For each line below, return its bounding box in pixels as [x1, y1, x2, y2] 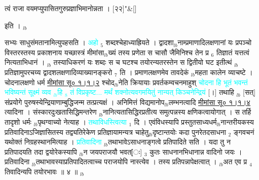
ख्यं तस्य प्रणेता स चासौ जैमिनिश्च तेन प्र [108, 47, 209, 57]
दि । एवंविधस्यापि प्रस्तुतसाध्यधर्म [134, 116, 217, 127]
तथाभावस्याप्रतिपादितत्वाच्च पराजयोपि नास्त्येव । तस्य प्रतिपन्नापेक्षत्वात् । [35, 156, 217, 167]
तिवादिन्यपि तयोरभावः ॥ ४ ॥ [5, 166, 78, 176]
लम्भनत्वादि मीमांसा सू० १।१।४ [168, 96, 251, 107]
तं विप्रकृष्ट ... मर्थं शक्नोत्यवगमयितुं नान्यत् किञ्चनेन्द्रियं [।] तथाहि [70, 87, 234, 97]
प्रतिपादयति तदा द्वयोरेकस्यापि [5, 146, 77, 157]
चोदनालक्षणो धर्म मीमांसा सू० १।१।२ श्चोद [5, 77, 115, 87]
